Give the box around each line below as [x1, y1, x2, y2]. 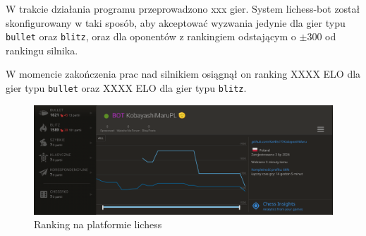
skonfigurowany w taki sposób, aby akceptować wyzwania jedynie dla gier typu [6, 15, 346, 30]
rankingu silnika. [6, 42, 78, 57]
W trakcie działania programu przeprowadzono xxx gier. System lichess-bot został [6, 1, 360, 16]
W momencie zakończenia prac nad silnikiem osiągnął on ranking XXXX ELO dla [6, 66, 361, 81]
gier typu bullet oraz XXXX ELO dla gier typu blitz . [6, 81, 247, 95]
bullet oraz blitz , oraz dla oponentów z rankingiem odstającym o [6, 29, 296, 44]
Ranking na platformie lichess [34, 217, 162, 232]
